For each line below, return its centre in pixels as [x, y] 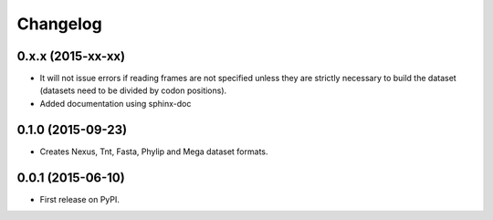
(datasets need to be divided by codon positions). [133, 90]
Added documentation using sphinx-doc [115, 103]
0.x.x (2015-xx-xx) [71, 56]
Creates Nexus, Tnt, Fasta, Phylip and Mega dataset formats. [154, 152]
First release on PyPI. [80, 199]
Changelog [59, 24]
